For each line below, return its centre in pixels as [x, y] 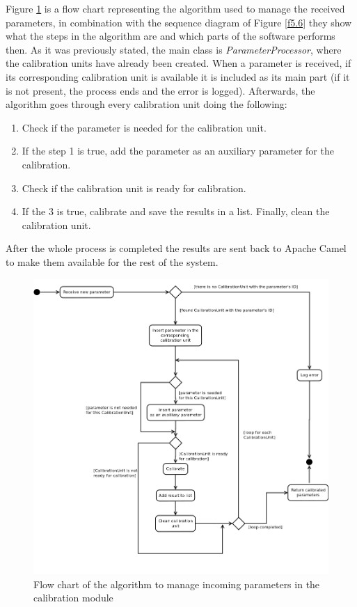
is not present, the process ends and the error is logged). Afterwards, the [160, 90]
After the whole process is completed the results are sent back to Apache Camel [176, 248]
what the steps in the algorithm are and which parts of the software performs [170, 36]
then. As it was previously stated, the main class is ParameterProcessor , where [174, 49]
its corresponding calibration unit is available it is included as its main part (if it [178, 76]
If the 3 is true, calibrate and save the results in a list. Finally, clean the [176, 211]
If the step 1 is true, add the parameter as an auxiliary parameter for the [178, 151]
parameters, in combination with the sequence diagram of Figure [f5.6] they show [179, 22]
